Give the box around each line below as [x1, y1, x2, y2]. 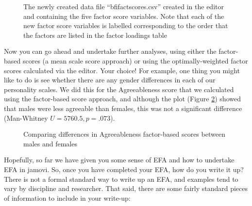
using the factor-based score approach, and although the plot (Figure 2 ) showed [4, 94, 241, 104]
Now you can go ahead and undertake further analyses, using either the [4, 46, 217, 56]
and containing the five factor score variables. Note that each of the [23, 11, 224, 21]
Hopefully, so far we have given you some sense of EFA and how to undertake [4, 155, 235, 165]
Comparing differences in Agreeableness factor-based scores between [23, 129, 225, 139]
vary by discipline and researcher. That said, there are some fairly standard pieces [4, 183, 248, 193]
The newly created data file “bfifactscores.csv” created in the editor [23, 1, 224, 11]
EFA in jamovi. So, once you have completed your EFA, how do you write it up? [4, 164, 244, 174]
